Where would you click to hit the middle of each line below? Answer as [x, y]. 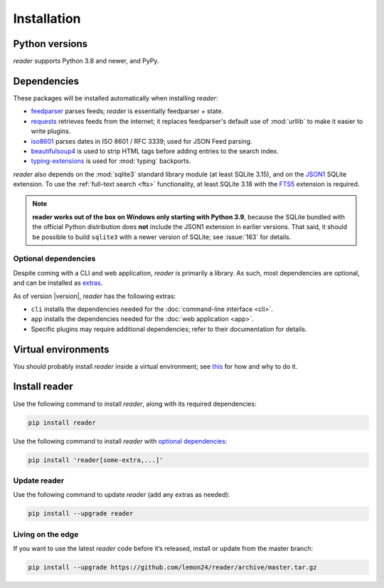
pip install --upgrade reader [81, 514]
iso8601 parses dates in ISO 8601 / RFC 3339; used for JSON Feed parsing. [142, 141]
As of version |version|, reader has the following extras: [95, 296]
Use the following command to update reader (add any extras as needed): [122, 495]
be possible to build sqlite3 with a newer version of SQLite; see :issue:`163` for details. [162, 237]
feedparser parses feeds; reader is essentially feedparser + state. [127, 111]
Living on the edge [46, 534]
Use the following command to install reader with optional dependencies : [120, 441]
